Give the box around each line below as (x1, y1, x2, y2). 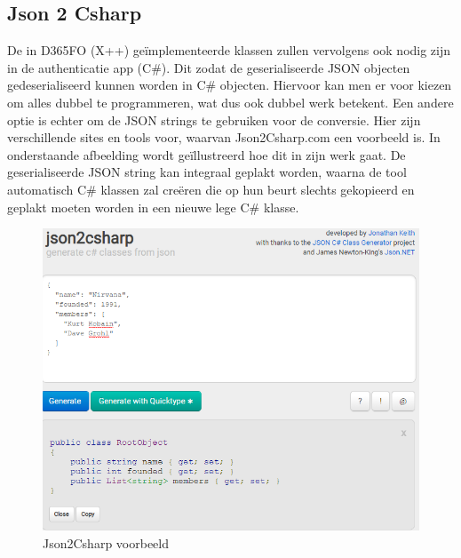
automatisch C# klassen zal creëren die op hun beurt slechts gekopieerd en (7, 179, 415, 198)
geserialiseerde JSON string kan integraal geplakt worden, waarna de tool (7, 163, 407, 181)
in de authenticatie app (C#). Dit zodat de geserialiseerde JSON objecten (7, 58, 410, 76)
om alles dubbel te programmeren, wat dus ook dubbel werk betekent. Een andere (7, 92, 454, 111)
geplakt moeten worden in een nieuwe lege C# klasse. (7, 197, 299, 216)
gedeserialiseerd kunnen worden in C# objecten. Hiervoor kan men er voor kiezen (7, 76, 452, 94)
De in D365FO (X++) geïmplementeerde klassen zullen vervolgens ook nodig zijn (7, 41, 451, 60)
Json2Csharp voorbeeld (43, 533, 170, 552)
